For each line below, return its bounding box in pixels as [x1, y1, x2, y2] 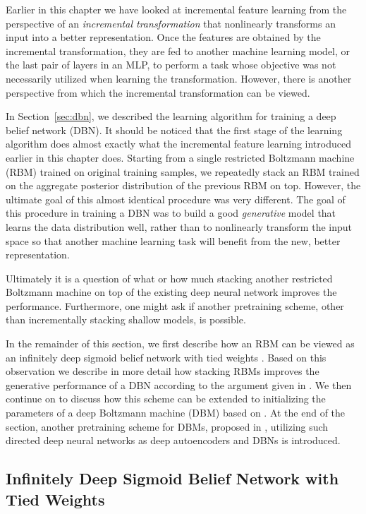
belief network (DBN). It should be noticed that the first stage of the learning [6, 122, 343, 137]
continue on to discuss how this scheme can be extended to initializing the [6, 391, 326, 406]
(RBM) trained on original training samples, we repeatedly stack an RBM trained [6, 164, 360, 179]
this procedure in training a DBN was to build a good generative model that [6, 205, 336, 220]
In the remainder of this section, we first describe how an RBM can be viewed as [6, 336, 355, 351]
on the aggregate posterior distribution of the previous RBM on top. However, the [6, 178, 361, 193]
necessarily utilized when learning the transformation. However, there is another [6, 71, 352, 85]
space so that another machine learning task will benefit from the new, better [6, 233, 341, 248]
